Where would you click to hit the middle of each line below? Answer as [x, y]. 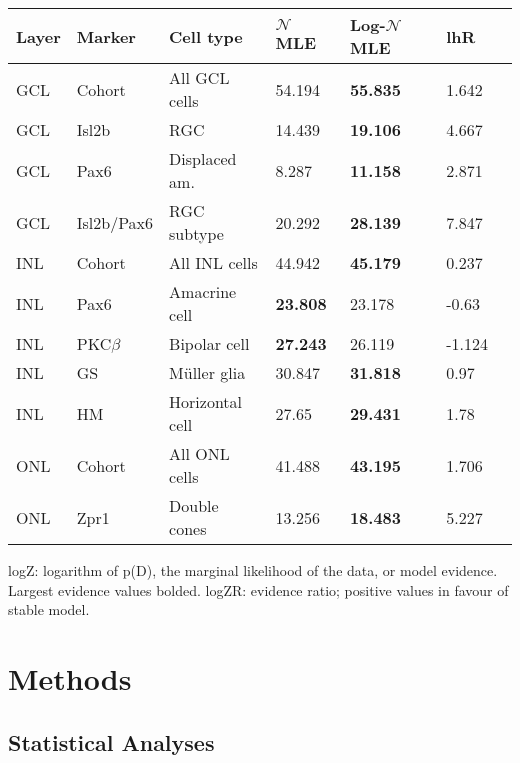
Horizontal [206, 401]
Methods [70, 677]
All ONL [199, 453]
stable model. [49, 609]
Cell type [206, 36]
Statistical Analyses [111, 741]
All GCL [199, 77]
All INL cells [213, 262]
